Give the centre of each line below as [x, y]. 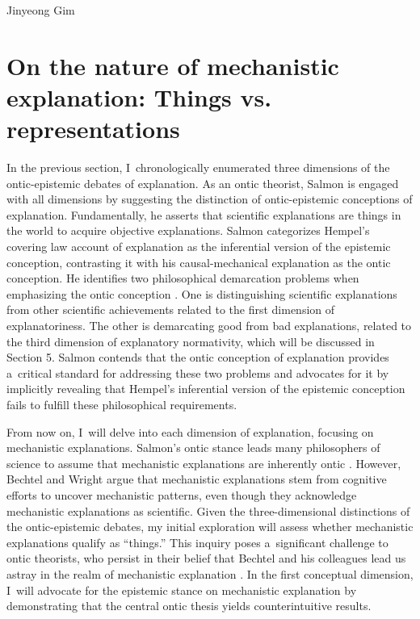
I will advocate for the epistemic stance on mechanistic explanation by [182, 590]
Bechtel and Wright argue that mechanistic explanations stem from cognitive [197, 479]
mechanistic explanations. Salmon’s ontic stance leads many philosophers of [193, 448]
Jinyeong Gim [41, 10]
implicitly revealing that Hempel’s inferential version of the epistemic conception [206, 389]
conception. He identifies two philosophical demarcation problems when [183, 278]
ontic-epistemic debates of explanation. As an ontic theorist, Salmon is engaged [203, 183]
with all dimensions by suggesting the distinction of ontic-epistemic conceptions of [210, 199]
